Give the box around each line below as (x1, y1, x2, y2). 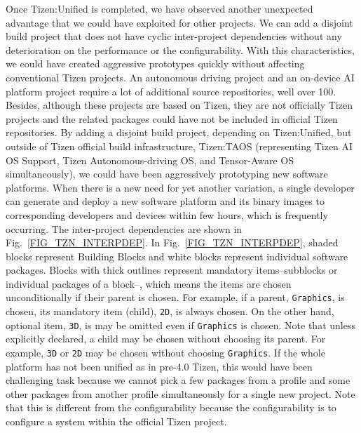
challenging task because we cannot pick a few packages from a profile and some (6, 373, 350, 387)
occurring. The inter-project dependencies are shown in (6, 221, 243, 236)
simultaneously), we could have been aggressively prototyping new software (6, 166, 328, 181)
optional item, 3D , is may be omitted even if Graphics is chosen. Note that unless (6, 317, 355, 332)
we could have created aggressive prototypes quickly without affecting (6, 56, 305, 71)
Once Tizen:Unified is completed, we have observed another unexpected (6, 1, 313, 15)
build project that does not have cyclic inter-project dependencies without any (6, 29, 342, 44)
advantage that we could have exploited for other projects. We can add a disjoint (6, 15, 353, 29)
